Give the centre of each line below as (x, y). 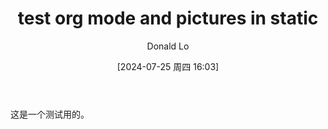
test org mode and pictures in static (168, 18)
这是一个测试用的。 (50, 114)
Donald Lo (168, 46)
